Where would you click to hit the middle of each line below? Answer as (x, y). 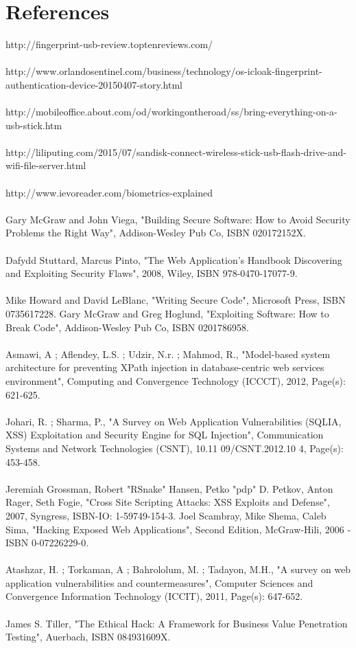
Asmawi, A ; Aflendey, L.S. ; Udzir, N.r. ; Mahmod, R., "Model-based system (168, 354)
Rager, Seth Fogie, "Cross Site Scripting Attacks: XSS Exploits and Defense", (168, 502)
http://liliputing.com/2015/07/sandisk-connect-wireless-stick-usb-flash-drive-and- (176, 152)
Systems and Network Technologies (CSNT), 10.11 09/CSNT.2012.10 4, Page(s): (175, 448)
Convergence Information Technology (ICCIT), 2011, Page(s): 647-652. (154, 596)
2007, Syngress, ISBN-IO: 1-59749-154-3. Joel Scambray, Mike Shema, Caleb (166, 515)
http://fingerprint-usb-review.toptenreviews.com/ (109, 44)
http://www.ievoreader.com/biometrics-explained (109, 192)
